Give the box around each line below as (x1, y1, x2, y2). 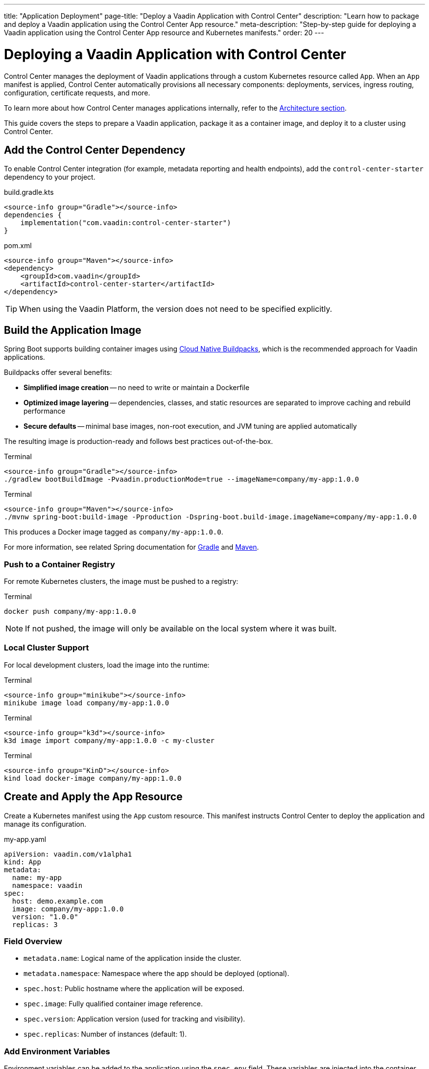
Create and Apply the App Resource (4, 790, 183, 803)
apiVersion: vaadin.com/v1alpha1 (4, 850, 132, 858)
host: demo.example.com (12, 897, 103, 905)
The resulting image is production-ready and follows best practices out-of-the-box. (4, 437, 273, 446)
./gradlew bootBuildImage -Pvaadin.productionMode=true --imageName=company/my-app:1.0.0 (4, 475, 359, 484)
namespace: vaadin (12, 881, 83, 889)
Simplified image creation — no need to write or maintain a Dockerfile (24, 383, 250, 392)
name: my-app (12, 873, 62, 882)
